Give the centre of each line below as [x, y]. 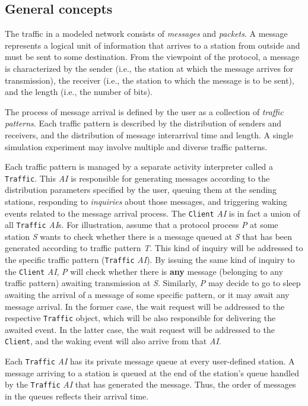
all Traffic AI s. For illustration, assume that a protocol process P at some [142, 225]
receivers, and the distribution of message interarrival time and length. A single [149, 134]
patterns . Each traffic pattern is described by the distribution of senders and [143, 123]
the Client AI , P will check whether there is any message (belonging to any [144, 271]
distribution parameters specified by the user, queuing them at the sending [141, 190]
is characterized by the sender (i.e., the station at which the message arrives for [149, 68]
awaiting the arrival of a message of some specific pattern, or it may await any [147, 294]
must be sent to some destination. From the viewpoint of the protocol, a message [152, 57]
